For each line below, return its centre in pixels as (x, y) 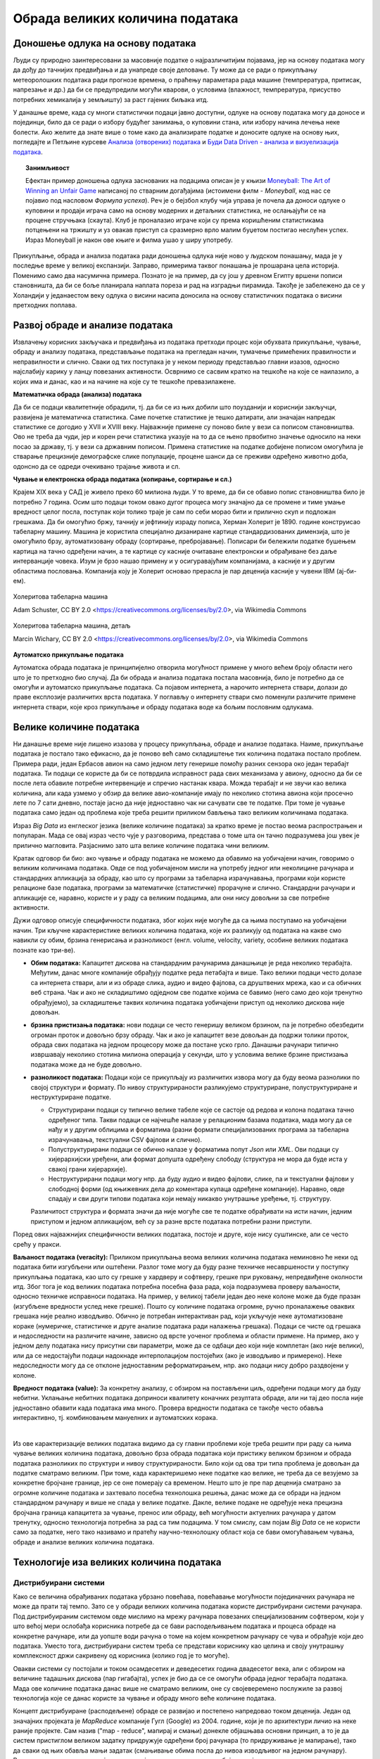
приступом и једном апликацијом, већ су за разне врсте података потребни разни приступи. (171, 1221)
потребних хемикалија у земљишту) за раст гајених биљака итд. (111, 99)
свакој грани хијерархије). (88, 1169)
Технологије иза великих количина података (117, 1562)
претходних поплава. (45, 305)
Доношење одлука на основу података (104, 43)
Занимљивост (47, 167)
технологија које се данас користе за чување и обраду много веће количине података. (145, 1698)
